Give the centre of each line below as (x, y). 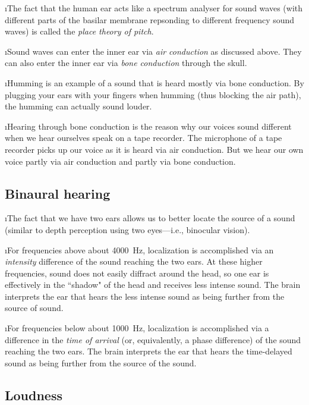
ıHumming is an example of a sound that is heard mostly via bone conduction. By (154, 82)
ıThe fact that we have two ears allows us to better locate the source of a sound (150, 218)
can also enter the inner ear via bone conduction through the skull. (126, 63)
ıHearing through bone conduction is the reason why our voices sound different (148, 126)
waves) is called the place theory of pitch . (79, 31)
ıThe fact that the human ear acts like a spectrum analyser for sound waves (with (154, 8)
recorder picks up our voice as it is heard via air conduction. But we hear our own (154, 149)
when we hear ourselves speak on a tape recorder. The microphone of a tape (144, 138)
